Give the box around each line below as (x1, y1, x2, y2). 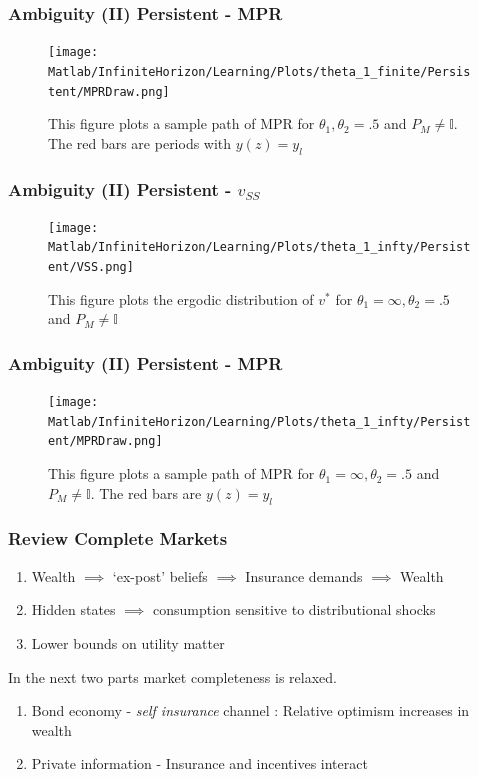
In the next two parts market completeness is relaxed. (8, 666, 337, 687)
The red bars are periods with (48, 132, 232, 153)
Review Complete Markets (8, 526, 228, 551)
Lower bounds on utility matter (31, 632, 225, 653)
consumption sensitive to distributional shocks (153, 599, 436, 620)
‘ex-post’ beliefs (112, 565, 208, 586)
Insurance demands (245, 565, 363, 586)
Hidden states (31, 599, 116, 620)
